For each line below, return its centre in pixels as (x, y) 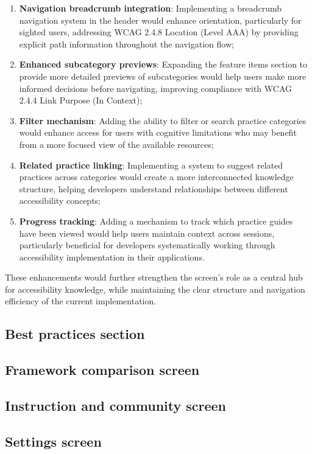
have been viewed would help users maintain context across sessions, (147, 233)
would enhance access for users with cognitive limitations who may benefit (158, 132)
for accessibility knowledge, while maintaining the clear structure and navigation (155, 289)
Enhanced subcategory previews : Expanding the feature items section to (163, 64)
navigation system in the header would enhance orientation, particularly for (160, 20)
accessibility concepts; (60, 201)
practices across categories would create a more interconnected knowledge (156, 177)
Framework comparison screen (102, 370)
